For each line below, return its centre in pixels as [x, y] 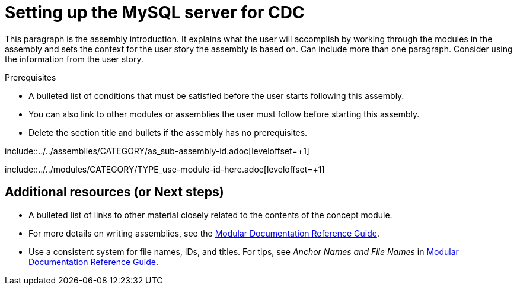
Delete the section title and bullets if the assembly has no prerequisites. [168, 132]
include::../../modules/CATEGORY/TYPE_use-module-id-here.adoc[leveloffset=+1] [165, 169]
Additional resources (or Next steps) [114, 192]
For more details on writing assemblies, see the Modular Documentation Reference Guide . [204, 233]
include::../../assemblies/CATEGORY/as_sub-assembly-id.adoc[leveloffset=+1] [157, 151]
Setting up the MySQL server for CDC [155, 12]
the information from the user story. [74, 59]
